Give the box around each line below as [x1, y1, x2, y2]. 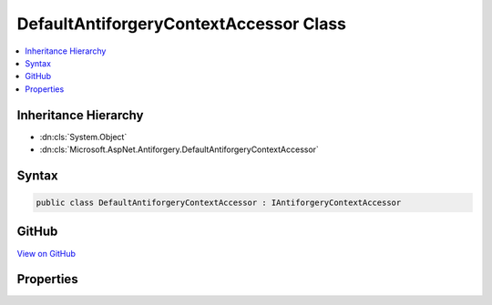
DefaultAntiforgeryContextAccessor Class [16, 14, 346, 34]
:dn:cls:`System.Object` [39, 131, 128, 142]
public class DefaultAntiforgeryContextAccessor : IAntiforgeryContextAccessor [36, 198, 402, 208]
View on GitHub [16, 248, 77, 259]
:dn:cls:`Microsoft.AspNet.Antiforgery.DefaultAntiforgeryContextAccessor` [39, 144, 319, 155]
